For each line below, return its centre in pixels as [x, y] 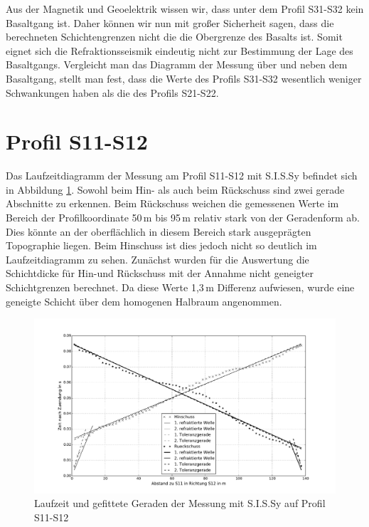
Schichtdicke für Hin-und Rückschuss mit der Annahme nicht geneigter [160, 273]
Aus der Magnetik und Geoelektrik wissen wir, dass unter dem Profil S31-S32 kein [185, 9]
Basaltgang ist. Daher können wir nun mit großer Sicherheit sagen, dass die [170, 22]
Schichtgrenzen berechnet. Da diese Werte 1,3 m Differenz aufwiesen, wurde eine [180, 287]
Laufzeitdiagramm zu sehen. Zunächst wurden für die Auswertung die [157, 259]
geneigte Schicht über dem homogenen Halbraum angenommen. [144, 301]
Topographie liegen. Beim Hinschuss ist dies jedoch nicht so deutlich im [161, 245]
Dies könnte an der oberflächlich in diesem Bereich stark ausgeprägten [159, 231]
